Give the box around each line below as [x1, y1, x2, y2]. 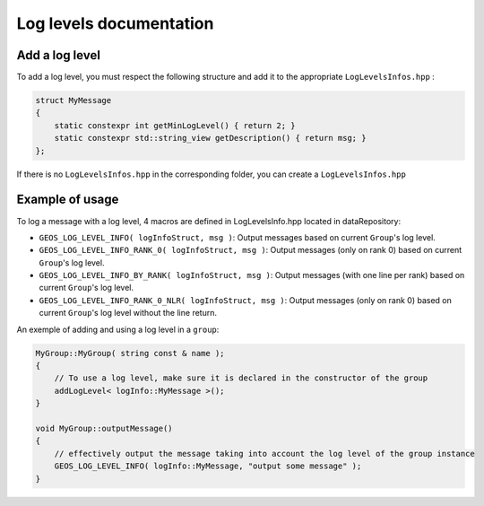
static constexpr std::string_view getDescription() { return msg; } [54, 133, 367, 144]
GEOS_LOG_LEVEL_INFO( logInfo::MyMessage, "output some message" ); [54, 461, 362, 471]
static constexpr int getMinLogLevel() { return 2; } [54, 120, 296, 130]
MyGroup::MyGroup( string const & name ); [35, 348, 225, 358]
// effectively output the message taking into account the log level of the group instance [54, 449, 475, 458]
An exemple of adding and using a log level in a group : [16, 324, 220, 335]
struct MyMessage [35, 95, 112, 106]
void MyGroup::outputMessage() [35, 423, 174, 433]
